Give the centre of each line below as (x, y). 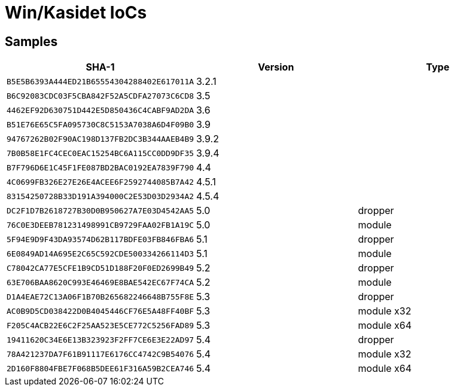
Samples (31, 41)
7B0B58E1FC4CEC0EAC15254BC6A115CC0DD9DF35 (100, 153)
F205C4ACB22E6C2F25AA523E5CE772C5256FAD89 (100, 325)
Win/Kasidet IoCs (76, 13)
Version (276, 67)
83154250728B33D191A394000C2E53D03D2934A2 (100, 196)
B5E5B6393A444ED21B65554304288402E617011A (100, 81)
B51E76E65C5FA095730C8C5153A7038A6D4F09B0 (100, 124)
